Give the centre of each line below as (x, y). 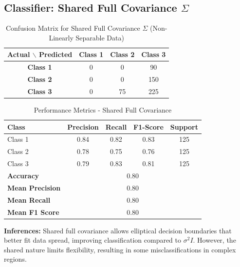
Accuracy (23, 175)
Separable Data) (100, 37)
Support (184, 126)
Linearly (61, 37)
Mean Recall (29, 200)
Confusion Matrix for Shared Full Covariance (73, 28)
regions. (15, 259)
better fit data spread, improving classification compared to (93, 240)
